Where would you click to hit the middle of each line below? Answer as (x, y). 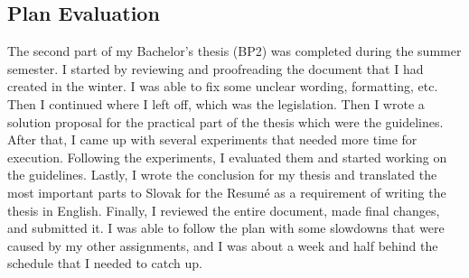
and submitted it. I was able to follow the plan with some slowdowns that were (226, 228)
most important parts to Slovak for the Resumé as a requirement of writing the (227, 192)
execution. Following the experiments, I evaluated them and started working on (227, 157)
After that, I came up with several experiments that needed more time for (212, 139)
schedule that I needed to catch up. (105, 263)
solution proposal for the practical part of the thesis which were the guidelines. (225, 121)
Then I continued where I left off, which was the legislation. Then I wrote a (216, 103)
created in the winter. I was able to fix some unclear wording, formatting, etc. (223, 86)
